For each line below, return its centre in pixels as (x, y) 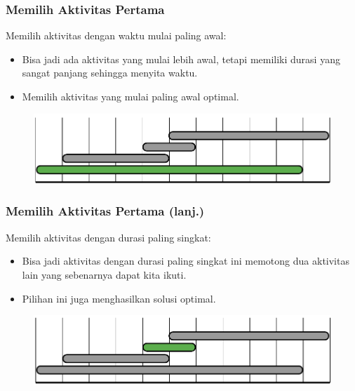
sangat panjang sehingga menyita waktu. (110, 73)
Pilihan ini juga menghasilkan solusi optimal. (119, 298)
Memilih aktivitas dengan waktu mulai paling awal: (116, 35)
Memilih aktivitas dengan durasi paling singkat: (108, 237)
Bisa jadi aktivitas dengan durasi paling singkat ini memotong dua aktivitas (186, 261)
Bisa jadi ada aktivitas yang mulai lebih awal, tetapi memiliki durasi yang (181, 59)
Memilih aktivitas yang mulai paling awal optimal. (130, 96)
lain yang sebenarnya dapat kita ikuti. (104, 274)
